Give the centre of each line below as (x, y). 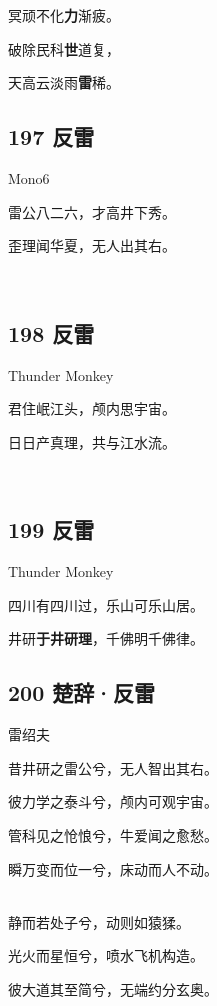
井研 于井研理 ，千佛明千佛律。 (106, 638)
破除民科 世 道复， (64, 48)
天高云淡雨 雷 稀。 (64, 82)
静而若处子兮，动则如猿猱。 (99, 921)
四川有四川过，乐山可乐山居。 (106, 604)
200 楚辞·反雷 (82, 692)
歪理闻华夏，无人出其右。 (92, 245)
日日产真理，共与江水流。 (92, 441)
